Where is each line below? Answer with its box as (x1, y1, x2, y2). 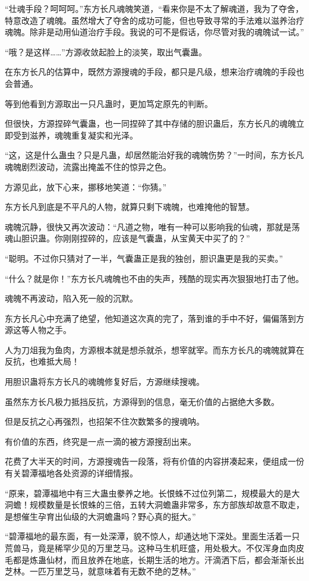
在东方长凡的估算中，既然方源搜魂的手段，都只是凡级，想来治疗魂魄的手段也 (5, 65, 304, 78)
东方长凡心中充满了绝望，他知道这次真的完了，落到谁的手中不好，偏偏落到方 (5, 312, 304, 324)
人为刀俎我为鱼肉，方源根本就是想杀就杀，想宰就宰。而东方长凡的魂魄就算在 (5, 343, 304, 356)
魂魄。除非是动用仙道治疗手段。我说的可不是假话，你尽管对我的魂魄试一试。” (5, 26, 304, 38)
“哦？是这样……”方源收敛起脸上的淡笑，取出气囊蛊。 (5, 45, 207, 58)
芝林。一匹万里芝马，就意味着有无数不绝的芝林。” (5, 565, 196, 577)
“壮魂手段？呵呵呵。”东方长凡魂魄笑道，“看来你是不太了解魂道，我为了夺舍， (5, 2, 304, 14)
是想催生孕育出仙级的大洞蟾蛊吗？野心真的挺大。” (5, 510, 196, 522)
